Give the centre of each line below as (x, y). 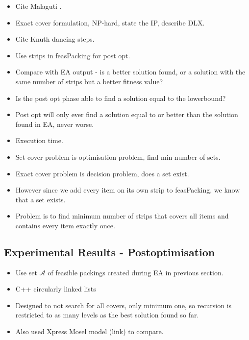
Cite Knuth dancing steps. (55, 39)
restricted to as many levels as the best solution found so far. (107, 315)
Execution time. (39, 140)
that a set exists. (40, 199)
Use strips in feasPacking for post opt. (73, 55)
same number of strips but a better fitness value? (89, 81)
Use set (26, 272)
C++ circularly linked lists (56, 289)
